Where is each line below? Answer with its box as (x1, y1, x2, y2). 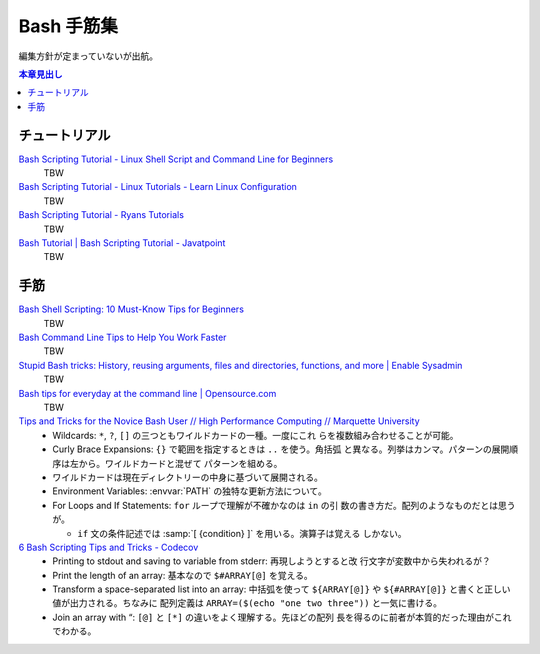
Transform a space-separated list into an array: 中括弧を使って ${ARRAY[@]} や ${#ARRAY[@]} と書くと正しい (52, 583, 511, 595)
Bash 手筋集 (18, 15, 119, 37)
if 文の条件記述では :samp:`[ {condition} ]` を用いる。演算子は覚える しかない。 (77, 527, 407, 539)
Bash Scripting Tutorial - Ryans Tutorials (18, 209, 185, 221)
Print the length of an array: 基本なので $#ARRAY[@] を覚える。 (52, 569, 314, 581)
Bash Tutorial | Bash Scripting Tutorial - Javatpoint (18, 236, 226, 249)
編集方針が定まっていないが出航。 (18, 50, 159, 62)
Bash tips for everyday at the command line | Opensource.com (18, 387, 277, 399)
